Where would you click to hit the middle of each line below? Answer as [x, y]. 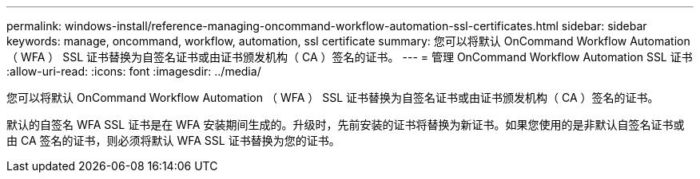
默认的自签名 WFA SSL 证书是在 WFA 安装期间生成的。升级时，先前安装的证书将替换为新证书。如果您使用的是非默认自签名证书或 [346, 125]
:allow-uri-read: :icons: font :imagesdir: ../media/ [134, 71]
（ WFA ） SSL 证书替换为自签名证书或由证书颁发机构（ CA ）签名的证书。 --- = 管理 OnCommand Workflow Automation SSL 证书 [350, 57]
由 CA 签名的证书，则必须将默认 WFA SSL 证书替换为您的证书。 [173, 140]
